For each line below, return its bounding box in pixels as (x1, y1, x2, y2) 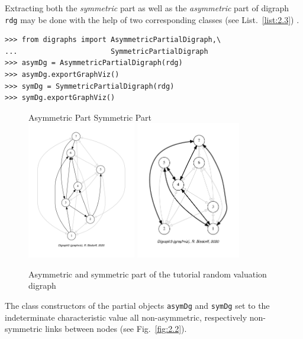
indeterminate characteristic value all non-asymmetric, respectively (5, 311, 247, 323)
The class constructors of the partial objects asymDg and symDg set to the (5, 299, 270, 311)
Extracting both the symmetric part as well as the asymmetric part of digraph (5, 2, 289, 14)
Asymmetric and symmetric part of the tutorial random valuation (28, 267, 267, 280)
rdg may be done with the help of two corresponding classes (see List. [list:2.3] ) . (5, 13, 299, 25)
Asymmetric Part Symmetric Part (28, 111, 151, 123)
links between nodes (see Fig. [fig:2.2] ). (45, 322, 187, 335)
